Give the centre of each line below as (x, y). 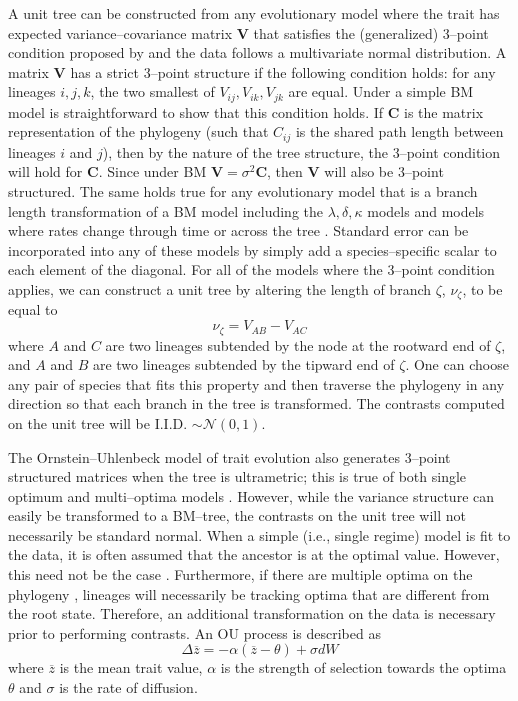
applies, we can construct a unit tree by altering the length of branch (220, 289)
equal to (33, 309)
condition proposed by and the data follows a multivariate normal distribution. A (257, 52)
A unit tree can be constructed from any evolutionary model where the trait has (254, 13)
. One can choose (457, 364)
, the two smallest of (152, 91)
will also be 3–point (384, 171)
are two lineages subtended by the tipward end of (243, 364)
